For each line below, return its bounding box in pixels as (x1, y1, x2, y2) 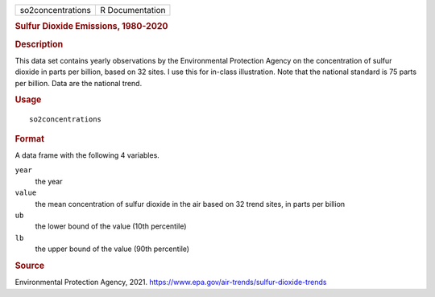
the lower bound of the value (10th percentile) (35, 221, 187, 231)
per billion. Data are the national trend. (14, 78, 143, 88)
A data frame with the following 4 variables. (14, 151, 160, 160)
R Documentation (99, 5, 166, 15)
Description (14, 39, 64, 50)
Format (14, 133, 44, 144)
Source (14, 260, 45, 271)
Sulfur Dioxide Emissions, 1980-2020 (14, 21, 168, 32)
